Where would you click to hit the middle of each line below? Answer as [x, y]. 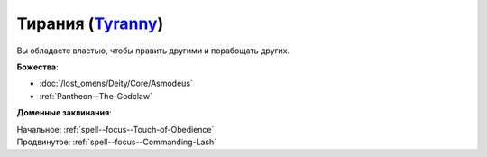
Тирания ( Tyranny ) [90, 23]
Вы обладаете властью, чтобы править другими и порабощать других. [153, 51]
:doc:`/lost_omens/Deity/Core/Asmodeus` [116, 83]
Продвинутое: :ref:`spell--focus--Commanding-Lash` [117, 142]
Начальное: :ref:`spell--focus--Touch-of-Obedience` [115, 129]
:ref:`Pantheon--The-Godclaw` [96, 96]
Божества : [37, 67]
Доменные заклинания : [64, 113]
